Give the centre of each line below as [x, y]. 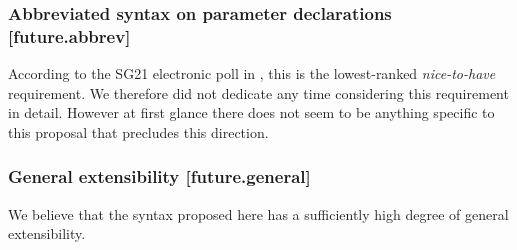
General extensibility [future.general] [159, 176]
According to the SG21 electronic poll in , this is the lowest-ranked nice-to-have [252, 73]
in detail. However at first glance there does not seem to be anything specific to [251, 112]
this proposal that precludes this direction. [138, 131]
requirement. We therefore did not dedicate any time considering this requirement [258, 92]
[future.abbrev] [69, 35]
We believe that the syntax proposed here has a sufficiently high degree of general [258, 213]
